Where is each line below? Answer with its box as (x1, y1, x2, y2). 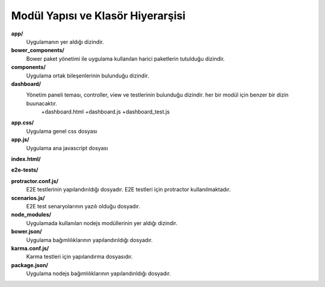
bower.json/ (11, 228, 42, 235)
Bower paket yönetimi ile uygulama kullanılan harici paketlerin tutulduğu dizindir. (26, 55, 225, 62)
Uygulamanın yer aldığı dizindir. (26, 38, 104, 45)
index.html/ (11, 156, 42, 163)
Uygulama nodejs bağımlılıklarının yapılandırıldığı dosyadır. (26, 270, 171, 277)
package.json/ (11, 261, 48, 268)
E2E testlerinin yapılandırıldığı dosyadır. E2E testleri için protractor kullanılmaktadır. (26, 186, 231, 193)
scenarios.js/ (11, 194, 45, 201)
